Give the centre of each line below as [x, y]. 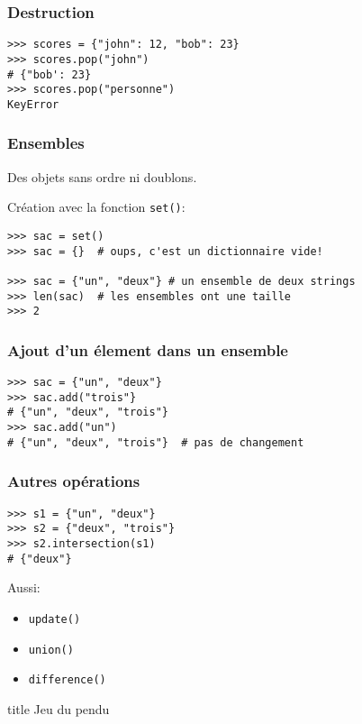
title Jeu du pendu [59, 708]
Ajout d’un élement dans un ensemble [148, 349]
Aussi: [24, 587]
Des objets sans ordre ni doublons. [102, 176]
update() [54, 619]
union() [51, 650]
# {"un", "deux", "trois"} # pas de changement [156, 442]
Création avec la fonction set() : [96, 207]
